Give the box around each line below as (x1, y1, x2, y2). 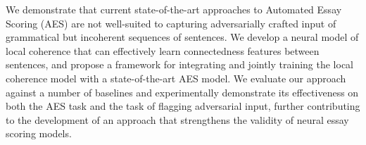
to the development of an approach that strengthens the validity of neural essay (6, 112, 349, 127)
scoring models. (6, 126, 72, 141)
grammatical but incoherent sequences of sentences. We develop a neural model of (6, 30, 359, 44)
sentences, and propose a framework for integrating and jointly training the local (6, 57, 354, 72)
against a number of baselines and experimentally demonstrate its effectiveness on (6, 84, 359, 99)
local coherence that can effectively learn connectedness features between (6, 43, 320, 58)
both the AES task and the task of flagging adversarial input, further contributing (6, 99, 360, 113)
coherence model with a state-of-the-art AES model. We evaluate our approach (6, 70, 346, 85)
